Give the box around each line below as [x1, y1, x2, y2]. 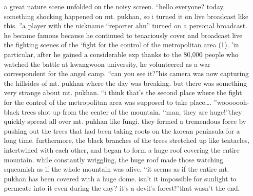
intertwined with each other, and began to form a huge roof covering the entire [4, 144, 240, 155]
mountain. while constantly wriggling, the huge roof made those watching [4, 154, 223, 164]
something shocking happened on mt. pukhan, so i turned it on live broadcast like [4, 11, 249, 21]
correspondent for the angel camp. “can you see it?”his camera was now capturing [4, 68, 249, 78]
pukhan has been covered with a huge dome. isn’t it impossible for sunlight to [4, 173, 236, 183]
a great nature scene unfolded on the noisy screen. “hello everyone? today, [4, 1, 225, 11]
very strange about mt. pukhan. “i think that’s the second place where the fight [4, 87, 242, 98]
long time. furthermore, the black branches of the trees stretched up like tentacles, [4, 135, 250, 145]
